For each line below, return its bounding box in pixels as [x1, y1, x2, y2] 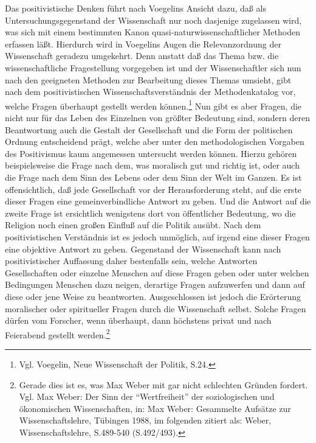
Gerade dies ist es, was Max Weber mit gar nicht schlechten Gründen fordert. [19, 378, 308, 391]
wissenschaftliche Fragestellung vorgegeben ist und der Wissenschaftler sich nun [5, 61, 301, 74]
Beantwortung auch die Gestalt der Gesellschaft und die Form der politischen [5, 123, 293, 136]
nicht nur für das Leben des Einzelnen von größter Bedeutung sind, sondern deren [5, 111, 311, 124]
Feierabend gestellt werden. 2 [5, 326, 110, 341]
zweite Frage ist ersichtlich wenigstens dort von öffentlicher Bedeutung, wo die [5, 206, 296, 219]
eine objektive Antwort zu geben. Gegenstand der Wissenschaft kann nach [5, 242, 281, 255]
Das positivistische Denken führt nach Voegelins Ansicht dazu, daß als [5, 2, 266, 14]
